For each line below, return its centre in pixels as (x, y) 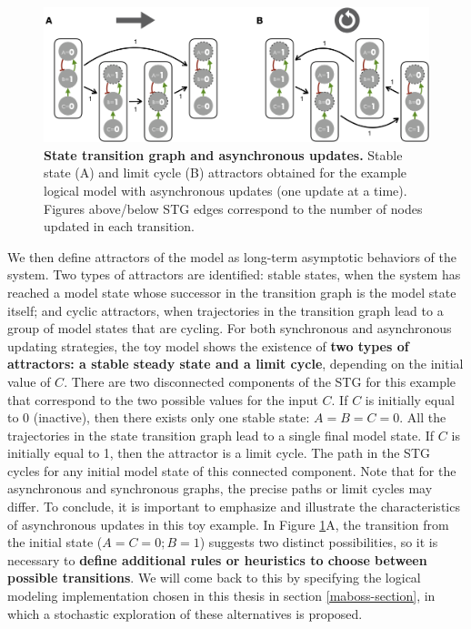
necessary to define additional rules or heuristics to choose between (217, 559)
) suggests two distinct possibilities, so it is (319, 542)
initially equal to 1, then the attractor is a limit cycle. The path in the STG (219, 453)
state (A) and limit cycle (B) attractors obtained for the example (225, 172)
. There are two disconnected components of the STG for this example (260, 381)
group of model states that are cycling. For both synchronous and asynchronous (230, 328)
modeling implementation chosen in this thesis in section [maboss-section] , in (221, 596)
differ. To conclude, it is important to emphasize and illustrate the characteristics (234, 507)
